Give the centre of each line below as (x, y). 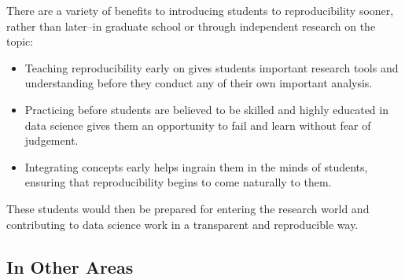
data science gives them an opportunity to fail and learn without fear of (198, 125)
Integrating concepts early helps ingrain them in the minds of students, (196, 166)
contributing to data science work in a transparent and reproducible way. (182, 224)
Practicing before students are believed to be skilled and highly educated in (206, 109)
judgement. (52, 140)
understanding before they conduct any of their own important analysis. (199, 83)
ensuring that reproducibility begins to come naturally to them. (178, 182)
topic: (20, 41)
